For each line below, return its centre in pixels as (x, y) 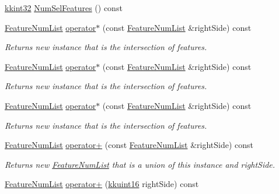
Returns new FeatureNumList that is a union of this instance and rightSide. (140, 164)
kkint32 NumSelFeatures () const (64, 8)
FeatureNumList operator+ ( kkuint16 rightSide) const (102, 184)
